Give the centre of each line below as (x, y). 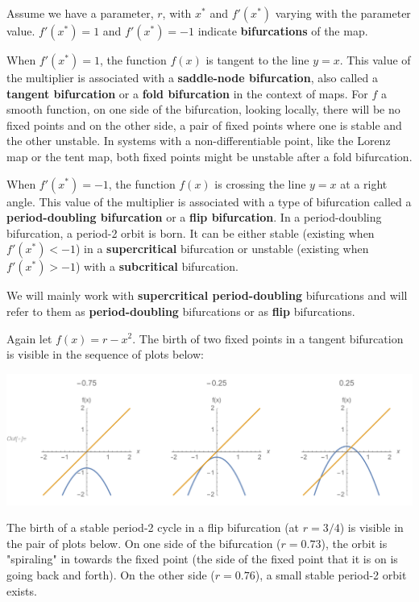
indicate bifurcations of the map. (283, 31)
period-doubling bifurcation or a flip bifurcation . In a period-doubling (194, 217)
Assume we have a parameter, (80, 13)
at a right (364, 183)
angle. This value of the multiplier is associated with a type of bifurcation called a (209, 201)
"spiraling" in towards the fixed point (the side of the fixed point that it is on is (202, 559)
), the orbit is (354, 543)
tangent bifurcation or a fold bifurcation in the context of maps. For (187, 93)
